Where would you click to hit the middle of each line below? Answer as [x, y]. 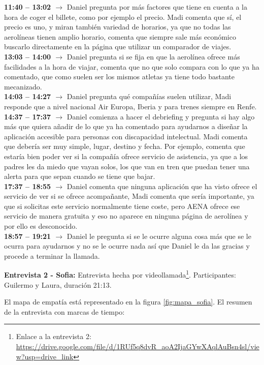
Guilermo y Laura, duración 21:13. [58, 284]
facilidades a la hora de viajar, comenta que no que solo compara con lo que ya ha [132, 66]
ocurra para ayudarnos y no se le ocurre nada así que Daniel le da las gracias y [127, 246]
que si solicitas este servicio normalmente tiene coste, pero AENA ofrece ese [122, 206]
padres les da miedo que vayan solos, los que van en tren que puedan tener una [127, 166]
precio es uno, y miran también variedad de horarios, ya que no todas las [118, 27]
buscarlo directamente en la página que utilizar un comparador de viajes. [118, 47]
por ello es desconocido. [41, 226]
